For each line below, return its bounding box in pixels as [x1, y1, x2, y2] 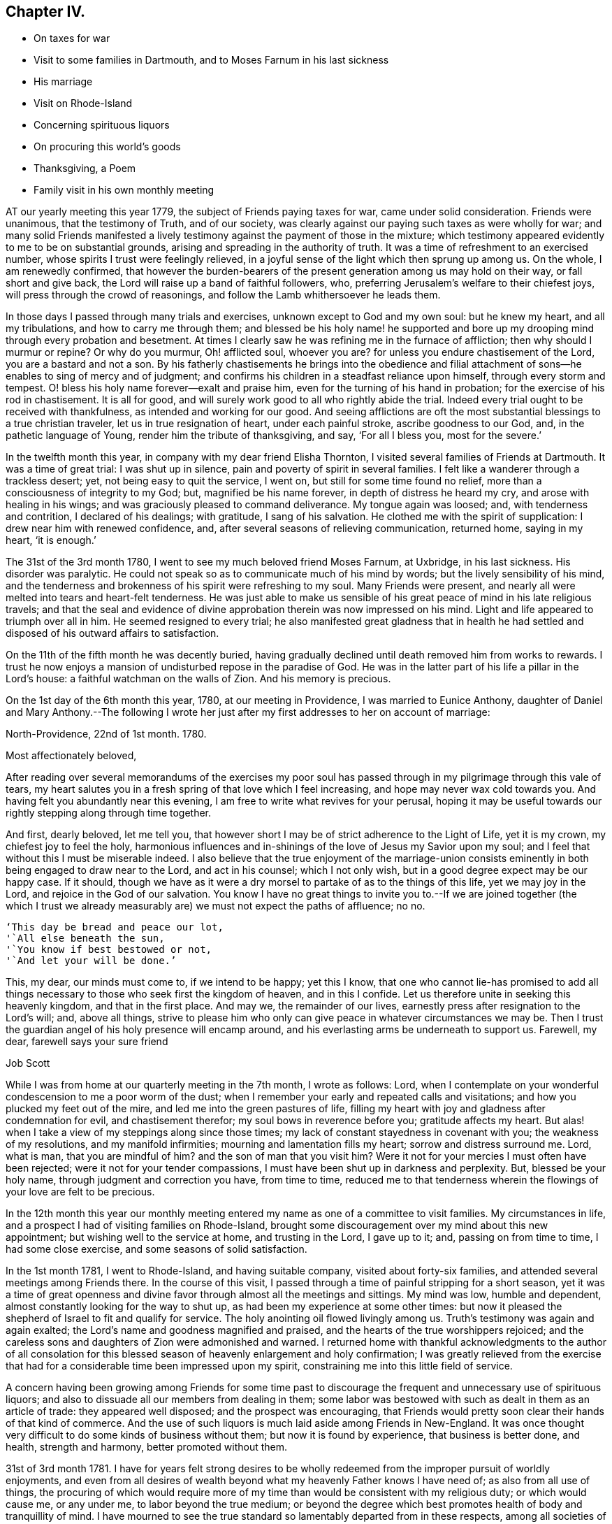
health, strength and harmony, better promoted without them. [6, 1441, 288, 1453]
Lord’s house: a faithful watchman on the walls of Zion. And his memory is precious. [6, 673, 391, 685]
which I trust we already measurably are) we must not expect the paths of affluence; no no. [6, 900, 425, 912]
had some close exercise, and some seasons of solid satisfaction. [6, 1243, 307, 1256]
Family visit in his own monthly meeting [34, 184, 214, 196]
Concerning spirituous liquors [34, 119, 170, 131]
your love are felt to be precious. [6, 1186, 155, 1198]
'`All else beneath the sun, [6, 933, 165, 944]
